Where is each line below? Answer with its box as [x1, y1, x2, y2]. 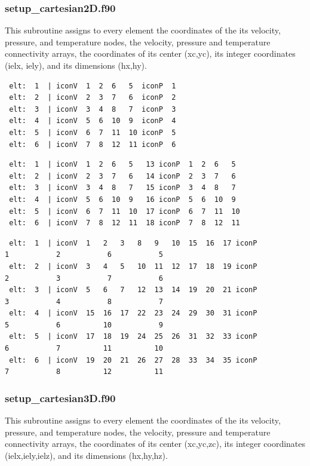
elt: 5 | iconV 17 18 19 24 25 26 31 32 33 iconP [9, 332, 257, 341]
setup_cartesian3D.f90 [5, 390, 116, 405]
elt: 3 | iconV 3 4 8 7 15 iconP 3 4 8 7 [9, 183, 236, 192]
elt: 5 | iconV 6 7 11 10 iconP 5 [9, 128, 176, 137]
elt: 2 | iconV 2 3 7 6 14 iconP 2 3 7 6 [9, 171, 236, 180]
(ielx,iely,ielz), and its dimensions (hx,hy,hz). [5, 449, 168, 461]
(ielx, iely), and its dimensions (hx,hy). [5, 59, 147, 71]
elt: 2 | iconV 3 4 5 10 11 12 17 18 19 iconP [9, 262, 257, 271]
